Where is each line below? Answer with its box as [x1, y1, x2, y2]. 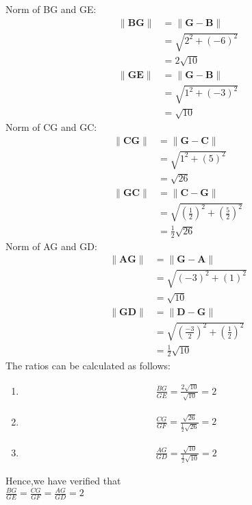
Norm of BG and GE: [5, 2, 97, 16]
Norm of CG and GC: [5, 119, 97, 134]
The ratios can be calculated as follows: [5, 358, 171, 372]
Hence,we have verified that [5, 473, 121, 488]
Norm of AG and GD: [5, 238, 97, 253]
